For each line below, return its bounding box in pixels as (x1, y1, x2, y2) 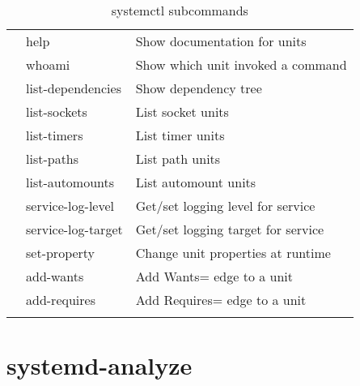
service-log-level (26, 196, 114, 215)
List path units (135, 149, 221, 168)
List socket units (135, 102, 229, 121)
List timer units (135, 126, 225, 144)
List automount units (135, 173, 256, 191)
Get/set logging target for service (135, 220, 324, 238)
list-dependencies (26, 79, 121, 97)
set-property (26, 243, 95, 262)
